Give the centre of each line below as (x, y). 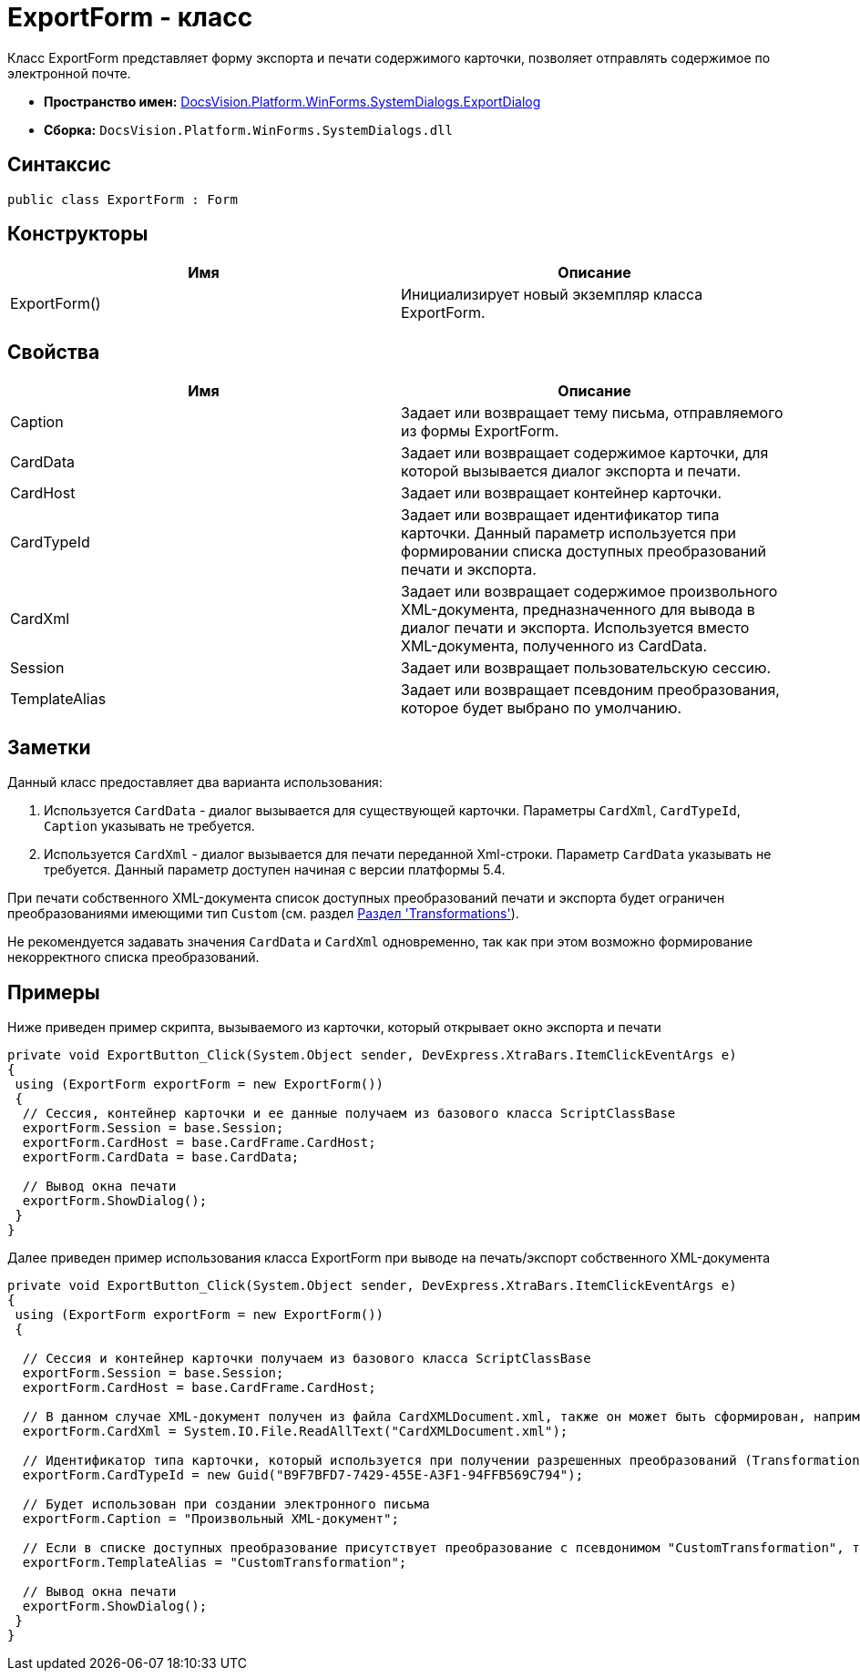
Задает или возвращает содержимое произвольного (589, 592)
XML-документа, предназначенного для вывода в (578, 610)
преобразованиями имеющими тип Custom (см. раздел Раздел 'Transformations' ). (263, 914)
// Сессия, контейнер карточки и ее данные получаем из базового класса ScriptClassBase (349, 1113)
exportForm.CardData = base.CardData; (161, 1156)
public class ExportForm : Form (123, 199)
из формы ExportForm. (480, 431)
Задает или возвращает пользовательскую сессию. (586, 668)
